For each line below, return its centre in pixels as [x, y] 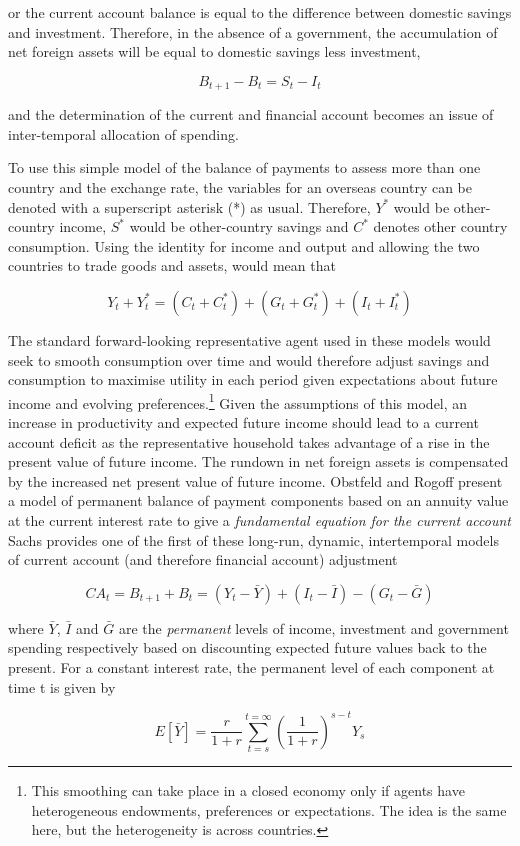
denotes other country [440, 226]
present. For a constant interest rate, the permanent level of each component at [251, 666]
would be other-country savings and [239, 226]
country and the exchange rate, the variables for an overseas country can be [240, 187]
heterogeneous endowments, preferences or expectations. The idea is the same [269, 809]
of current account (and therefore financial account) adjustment [203, 559]
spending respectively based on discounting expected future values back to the [247, 647]
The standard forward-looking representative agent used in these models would [249, 339]
